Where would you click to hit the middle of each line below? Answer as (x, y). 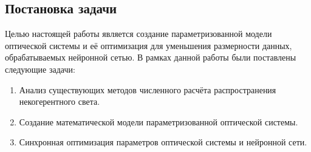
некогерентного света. (60, 101)
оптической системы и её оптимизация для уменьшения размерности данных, (149, 45)
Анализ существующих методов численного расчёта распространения (148, 89)
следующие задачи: (40, 69)
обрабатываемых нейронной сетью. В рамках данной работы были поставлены (151, 57)
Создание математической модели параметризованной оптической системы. (159, 121)
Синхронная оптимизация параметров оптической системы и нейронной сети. (163, 142)
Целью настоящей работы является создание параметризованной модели (138, 34)
